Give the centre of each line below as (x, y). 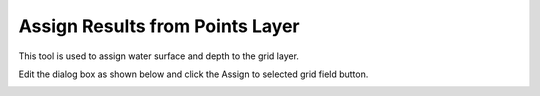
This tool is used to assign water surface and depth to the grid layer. (159, 56)
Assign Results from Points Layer (159, 26)
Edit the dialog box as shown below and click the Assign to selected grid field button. (193, 74)
